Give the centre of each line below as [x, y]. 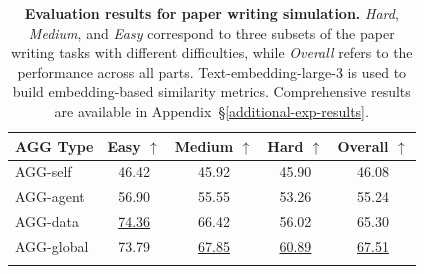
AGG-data [47, 221]
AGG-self [43, 171]
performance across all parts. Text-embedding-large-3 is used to [212, 71]
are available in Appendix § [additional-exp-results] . [211, 110]
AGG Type [54, 145]
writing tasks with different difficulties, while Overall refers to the [211, 52]
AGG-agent [50, 196]
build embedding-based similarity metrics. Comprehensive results [211, 91]
